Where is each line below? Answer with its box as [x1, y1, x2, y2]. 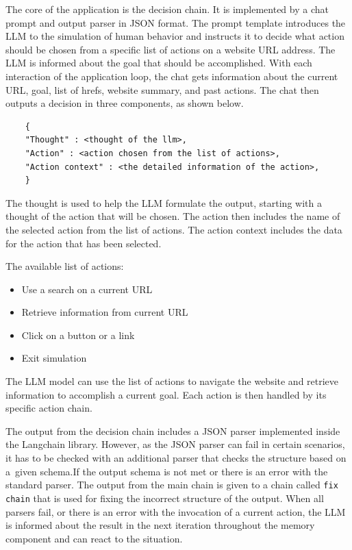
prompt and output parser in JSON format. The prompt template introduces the [5, 15, 346, 29]
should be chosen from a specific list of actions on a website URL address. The [5, 42, 336, 56]
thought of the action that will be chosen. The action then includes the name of [5, 209, 340, 223]
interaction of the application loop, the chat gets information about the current [5, 68, 338, 83]
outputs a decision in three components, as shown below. [5, 96, 244, 110]
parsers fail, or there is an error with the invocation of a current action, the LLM [5, 504, 346, 518]
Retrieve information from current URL [21, 305, 188, 319]
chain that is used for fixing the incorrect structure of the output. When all [5, 490, 324, 505]
